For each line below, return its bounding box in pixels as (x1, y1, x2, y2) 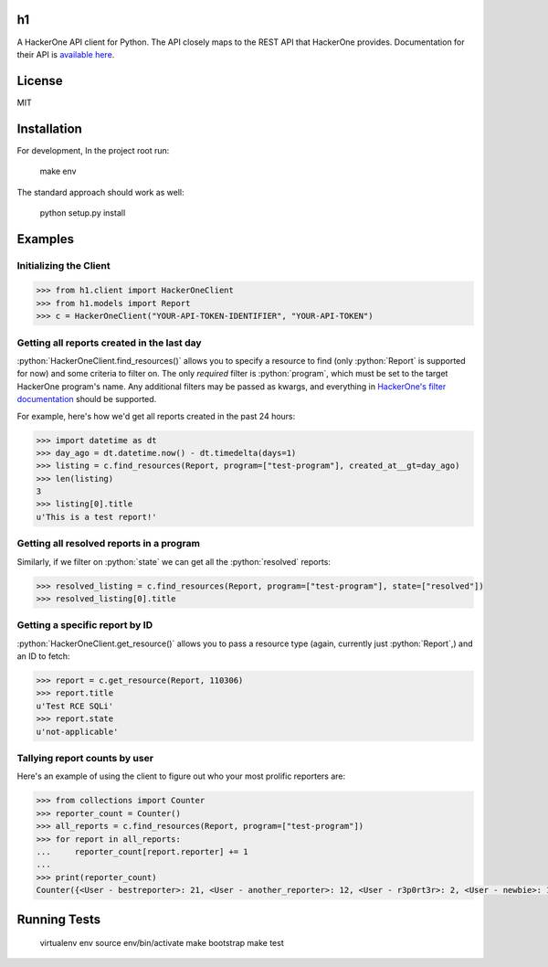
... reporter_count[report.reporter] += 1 (36, 846, 248, 856)
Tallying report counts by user (16, 752, 154, 764)
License (16, 73, 63, 89)
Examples (16, 231, 75, 247)
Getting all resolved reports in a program (16, 537, 201, 550)
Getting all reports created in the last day (16, 336, 202, 349)
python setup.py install (39, 207, 126, 218)
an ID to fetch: (16, 651, 70, 662)
